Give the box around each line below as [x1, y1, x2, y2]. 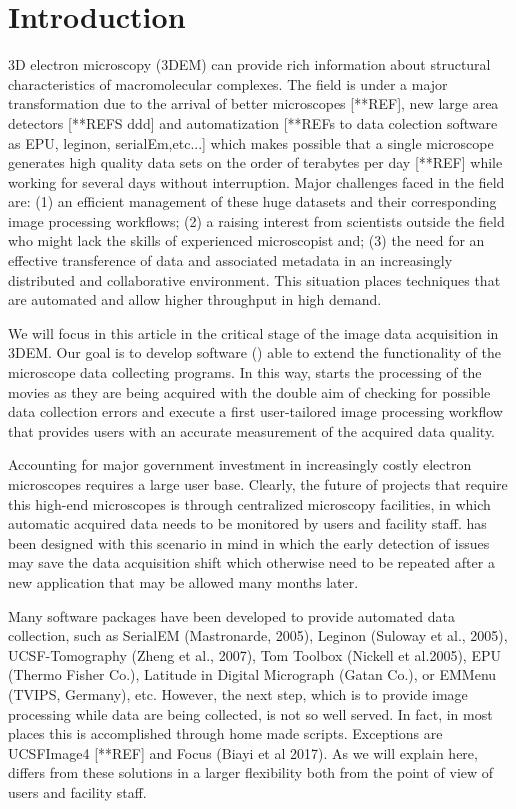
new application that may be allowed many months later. [8, 571, 359, 592]
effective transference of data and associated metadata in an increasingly [8, 250, 453, 271]
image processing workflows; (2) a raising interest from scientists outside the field [8, 210, 505, 231]
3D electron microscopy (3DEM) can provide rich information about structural [8, 54, 491, 75]
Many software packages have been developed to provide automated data [8, 605, 456, 626]
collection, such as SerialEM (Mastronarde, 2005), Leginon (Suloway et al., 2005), [8, 625, 508, 646]
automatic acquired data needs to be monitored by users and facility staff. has [8, 513, 487, 534]
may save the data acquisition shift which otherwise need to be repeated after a [8, 552, 495, 573]
